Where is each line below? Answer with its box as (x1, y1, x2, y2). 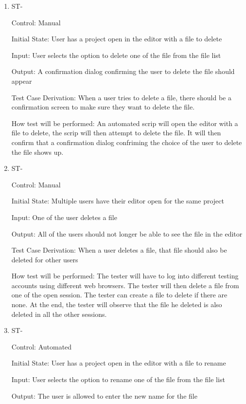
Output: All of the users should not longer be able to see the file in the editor (11, 228, 243, 239)
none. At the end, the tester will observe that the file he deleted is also (11, 299, 222, 310)
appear (11, 75, 32, 86)
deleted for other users (11, 254, 78, 264)
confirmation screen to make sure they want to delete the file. (11, 102, 195, 112)
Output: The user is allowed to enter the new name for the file (11, 390, 197, 401)
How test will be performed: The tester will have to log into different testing (11, 271, 239, 281)
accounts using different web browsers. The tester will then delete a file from (11, 280, 239, 290)
